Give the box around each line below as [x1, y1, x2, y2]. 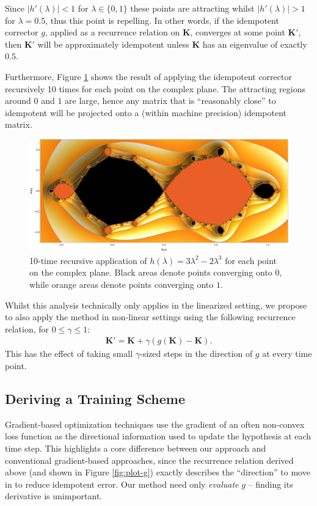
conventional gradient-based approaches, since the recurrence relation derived [5, 453, 294, 466]
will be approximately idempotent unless [37, 37, 189, 50]
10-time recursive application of [29, 254, 147, 266]
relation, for [5, 322, 49, 335]
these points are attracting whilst [130, 2, 255, 14]
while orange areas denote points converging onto [29, 277, 214, 290]
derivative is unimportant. [5, 490, 103, 502]
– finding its [248, 477, 293, 490]
